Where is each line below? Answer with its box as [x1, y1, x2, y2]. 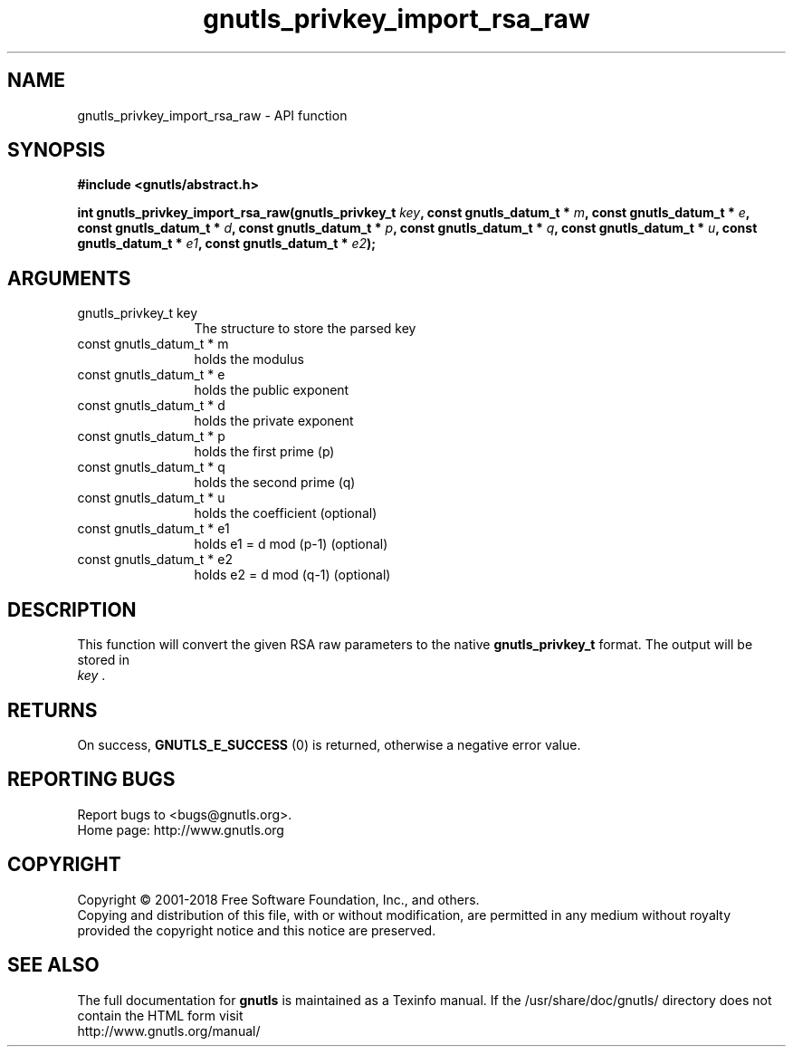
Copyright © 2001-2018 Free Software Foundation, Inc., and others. [77, 891, 480, 907]
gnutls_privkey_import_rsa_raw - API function [77, 107, 348, 123]
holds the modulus [194, 351, 304, 368]
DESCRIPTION [7, 598, 137, 621]
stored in [77, 652, 129, 668]
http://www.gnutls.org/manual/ [77, 1022, 261, 1039]
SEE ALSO [7, 953, 100, 977]
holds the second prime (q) [194, 474, 356, 491]
